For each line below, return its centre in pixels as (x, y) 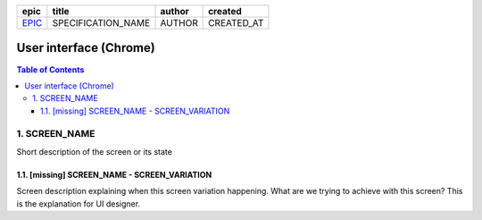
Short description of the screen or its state (95, 151)
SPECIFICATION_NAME (101, 23)
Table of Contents (50, 69)
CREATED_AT (236, 23)
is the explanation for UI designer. (79, 203)
